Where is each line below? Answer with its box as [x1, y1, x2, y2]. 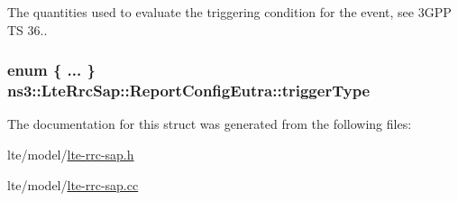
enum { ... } [7, 59, 96, 81]
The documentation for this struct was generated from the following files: [7, 114, 412, 133]
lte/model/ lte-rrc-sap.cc [7, 175, 139, 194]
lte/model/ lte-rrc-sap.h [7, 144, 134, 163]
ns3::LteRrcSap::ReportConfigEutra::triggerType [7, 79, 371, 102]
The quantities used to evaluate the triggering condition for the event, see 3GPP [7, 3, 452, 21]
